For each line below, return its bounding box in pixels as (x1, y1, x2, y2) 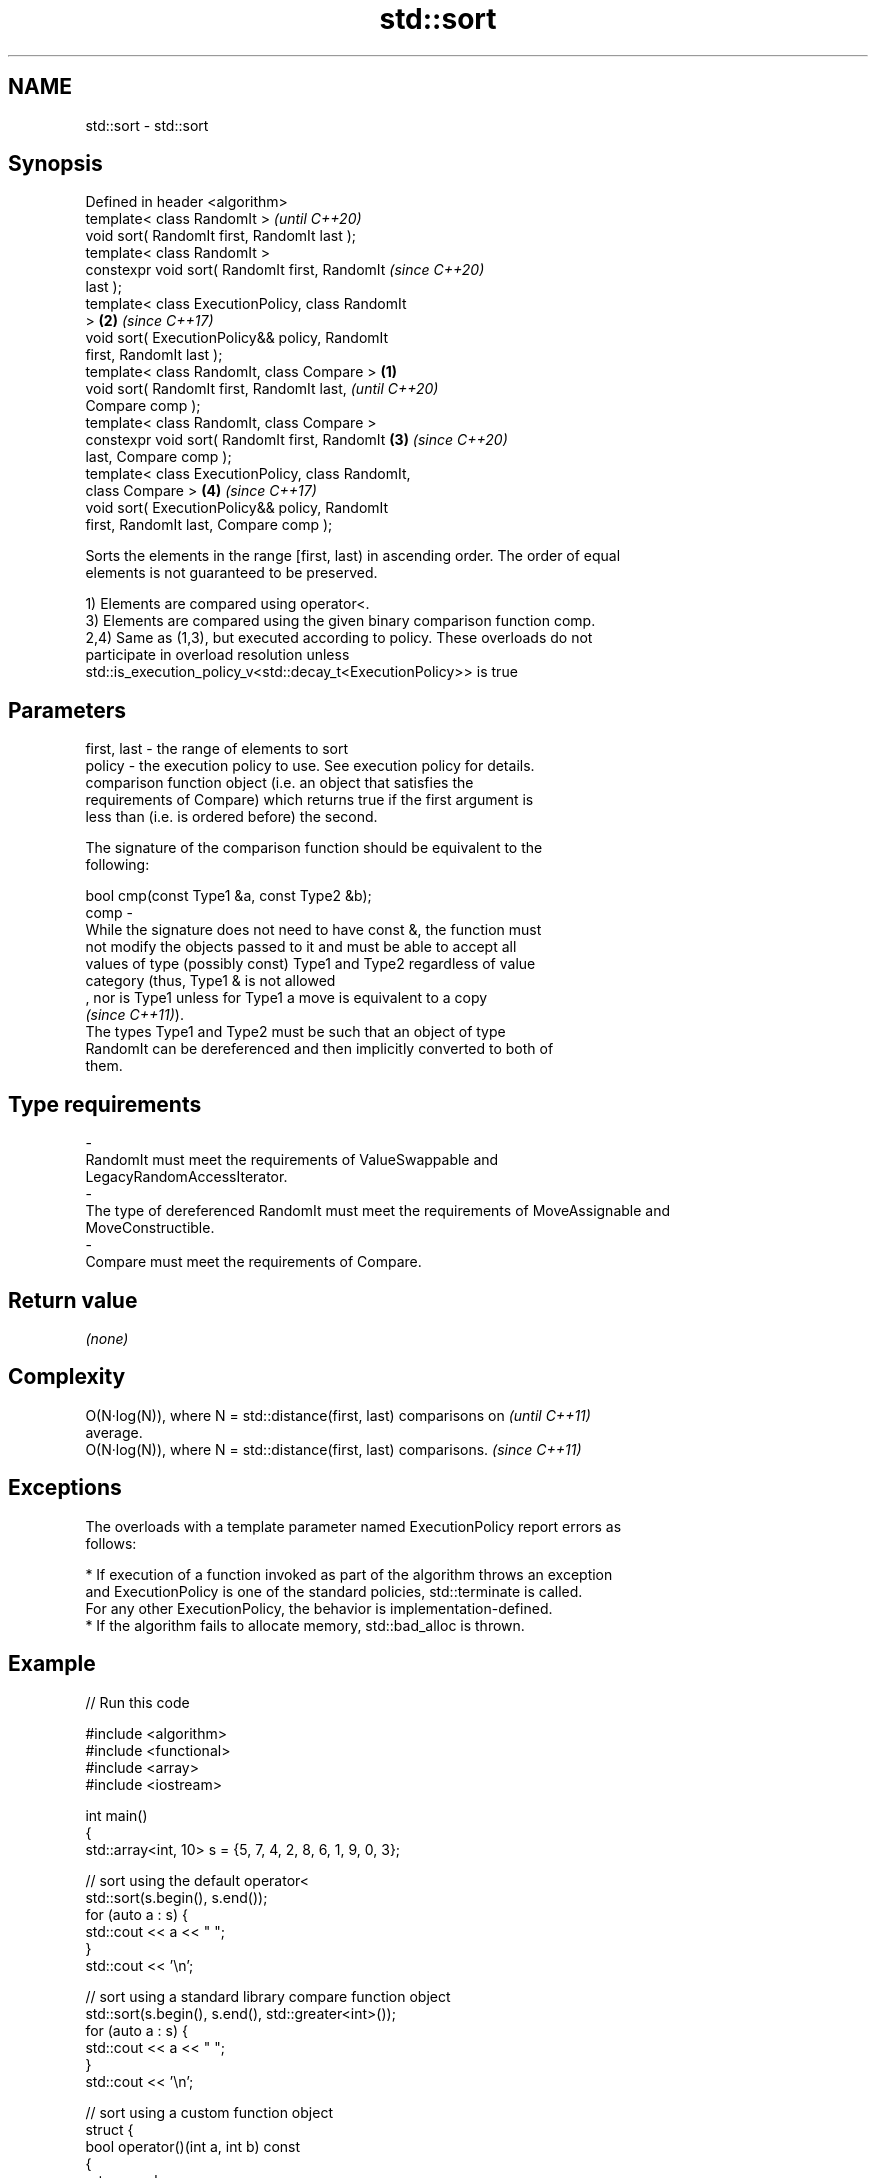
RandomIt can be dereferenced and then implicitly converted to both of (85, 1040, 554, 1058)
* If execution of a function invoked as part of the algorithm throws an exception (85, 1565, 613, 1583)
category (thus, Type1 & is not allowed (85, 972, 336, 990)
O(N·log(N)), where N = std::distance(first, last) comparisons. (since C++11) (85, 1440, 582, 1458)
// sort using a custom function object (85, 2103, 333, 2121)
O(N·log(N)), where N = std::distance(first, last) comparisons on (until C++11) (85, 1406, 591, 1424)
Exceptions (8, 1475, 122, 1501)
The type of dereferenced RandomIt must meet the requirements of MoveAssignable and (85, 1202, 671, 1220)
